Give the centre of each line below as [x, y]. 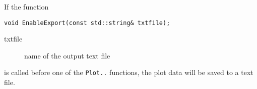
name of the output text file [67, 55]
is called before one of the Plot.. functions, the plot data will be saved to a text [129, 72]
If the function [26, 6]
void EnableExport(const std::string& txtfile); [87, 23]
